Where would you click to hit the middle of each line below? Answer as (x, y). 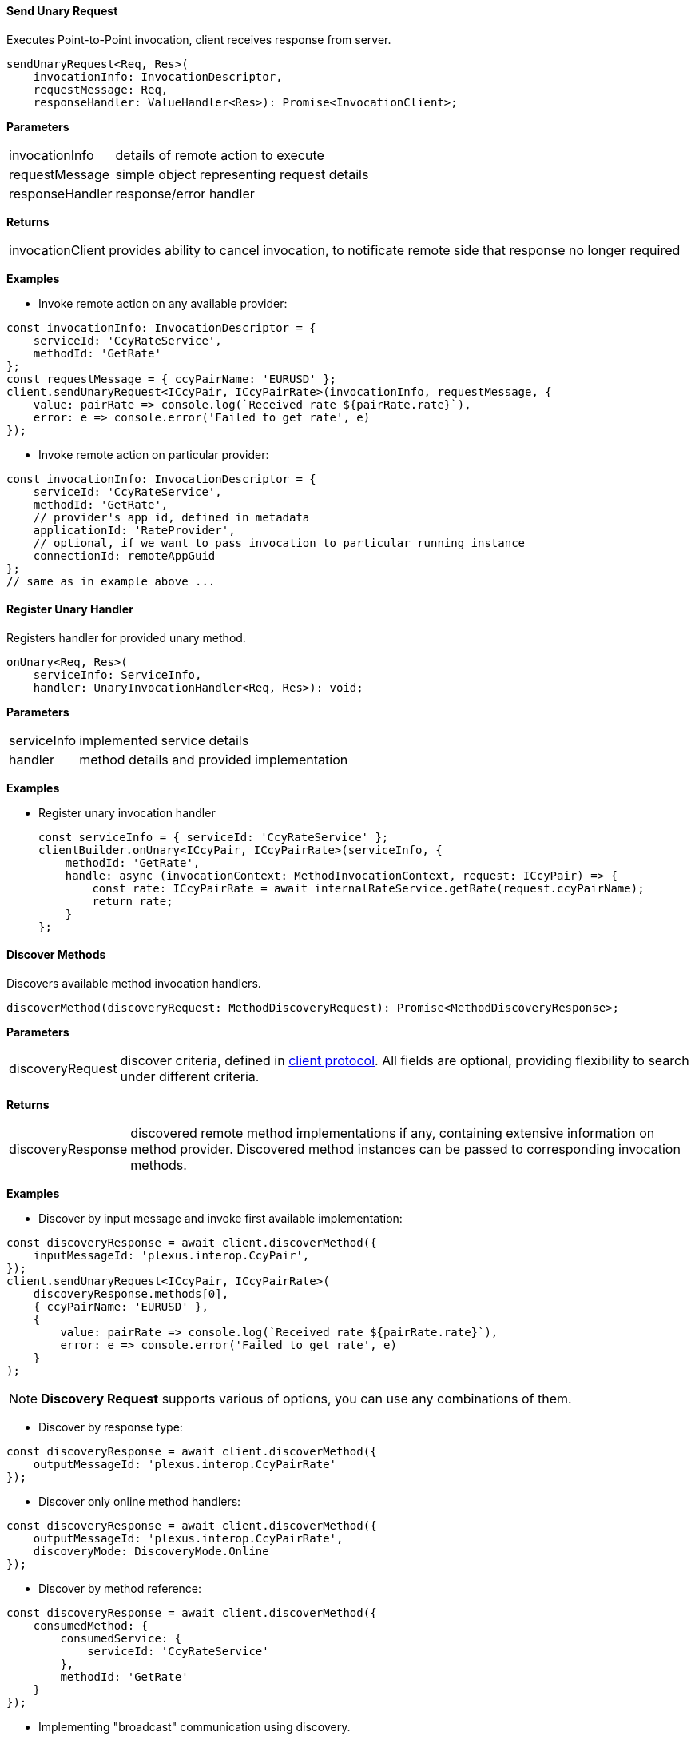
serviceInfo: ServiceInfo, (117, 674)
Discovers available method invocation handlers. (134, 984)
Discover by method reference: (120, 1589)
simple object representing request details (242, 174)
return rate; (133, 901)
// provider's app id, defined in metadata (171, 517)
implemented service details (164, 740)
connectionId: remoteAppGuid (124, 555)
